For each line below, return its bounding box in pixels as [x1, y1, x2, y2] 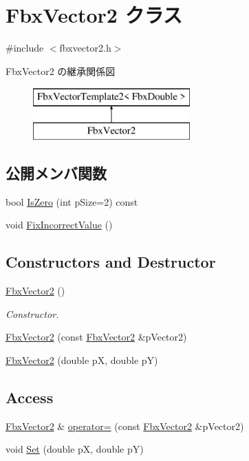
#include [6, 41, 44, 55]
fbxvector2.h [59, 41, 111, 55]
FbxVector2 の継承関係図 [6, 63, 116, 78]
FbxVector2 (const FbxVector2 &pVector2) [6, 330, 187, 344]
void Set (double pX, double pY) [6, 442, 144, 456]
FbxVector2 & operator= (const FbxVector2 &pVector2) [6, 418, 244, 433]
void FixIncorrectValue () [6, 217, 113, 232]
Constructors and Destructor [6, 251, 216, 272]
